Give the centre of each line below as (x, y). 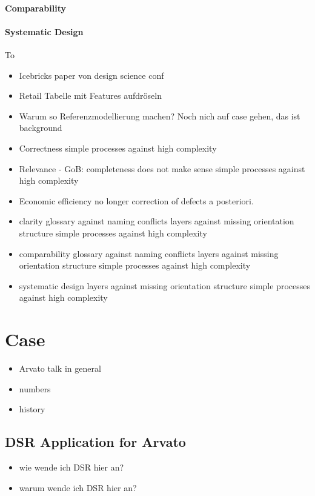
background (41, 128)
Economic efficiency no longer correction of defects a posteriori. (136, 200)
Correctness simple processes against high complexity (118, 148)
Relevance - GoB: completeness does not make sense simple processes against (162, 168)
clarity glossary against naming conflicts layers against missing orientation (157, 221)
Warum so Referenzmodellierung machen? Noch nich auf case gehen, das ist (160, 116)
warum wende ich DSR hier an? (78, 487)
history (32, 409)
